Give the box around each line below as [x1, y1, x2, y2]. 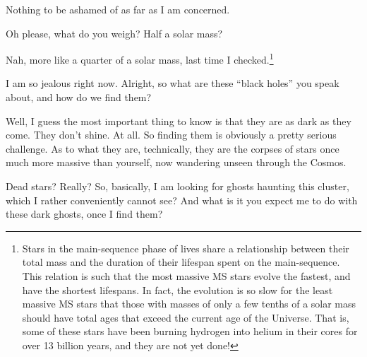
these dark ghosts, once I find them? [6, 206, 163, 221]
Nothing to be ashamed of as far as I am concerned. [6, 2, 230, 16]
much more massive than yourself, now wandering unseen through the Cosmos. [6, 155, 347, 170]
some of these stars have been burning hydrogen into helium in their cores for [22, 324, 358, 339]
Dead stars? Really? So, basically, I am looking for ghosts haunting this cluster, [6, 179, 349, 193]
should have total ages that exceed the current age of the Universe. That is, [22, 310, 349, 324]
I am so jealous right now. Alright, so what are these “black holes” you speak [6, 76, 339, 90]
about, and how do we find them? [6, 90, 152, 105]
